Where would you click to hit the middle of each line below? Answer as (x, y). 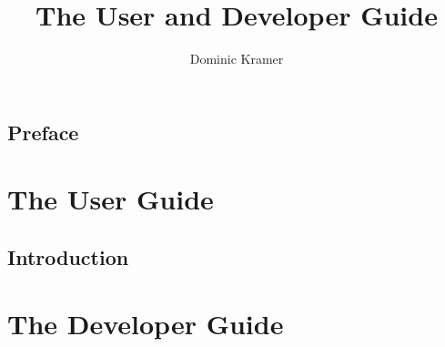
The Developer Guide (146, 324)
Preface (43, 132)
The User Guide (111, 199)
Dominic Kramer (237, 59)
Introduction (68, 256)
